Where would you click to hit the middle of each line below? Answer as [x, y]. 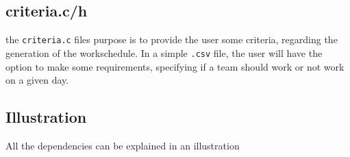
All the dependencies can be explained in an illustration [123, 145]
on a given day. [37, 80]
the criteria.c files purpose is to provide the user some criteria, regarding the [172, 39]
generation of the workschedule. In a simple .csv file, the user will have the [164, 52]
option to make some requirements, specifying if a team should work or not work [175, 66]
